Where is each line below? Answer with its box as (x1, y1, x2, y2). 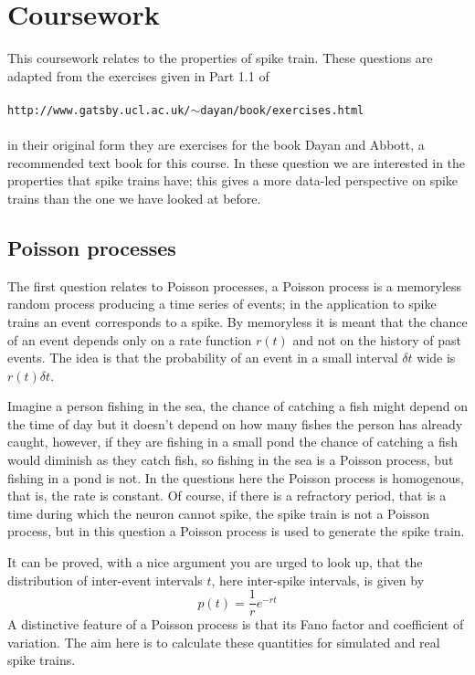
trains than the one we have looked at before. (7, 188, 261, 207)
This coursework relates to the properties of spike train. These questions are (7, 48, 433, 68)
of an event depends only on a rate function (7, 330, 252, 349)
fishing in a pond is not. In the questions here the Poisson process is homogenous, (7, 468, 464, 487)
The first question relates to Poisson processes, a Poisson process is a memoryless (7, 276, 462, 295)
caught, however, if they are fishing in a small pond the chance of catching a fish (7, 432, 459, 451)
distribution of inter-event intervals (7, 570, 203, 589)
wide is (417, 348, 456, 367)
